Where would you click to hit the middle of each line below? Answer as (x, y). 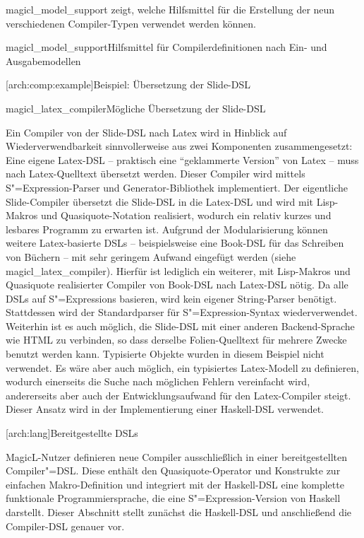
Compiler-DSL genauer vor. (65, 526)
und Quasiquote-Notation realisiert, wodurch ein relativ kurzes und (186, 215)
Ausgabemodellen (43, 60)
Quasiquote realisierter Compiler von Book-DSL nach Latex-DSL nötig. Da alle (177, 285)
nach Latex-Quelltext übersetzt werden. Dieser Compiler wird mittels (156, 174)
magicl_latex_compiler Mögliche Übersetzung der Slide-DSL (136, 108)
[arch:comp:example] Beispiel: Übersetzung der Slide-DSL (128, 84)
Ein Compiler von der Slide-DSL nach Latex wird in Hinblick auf (146, 132)
